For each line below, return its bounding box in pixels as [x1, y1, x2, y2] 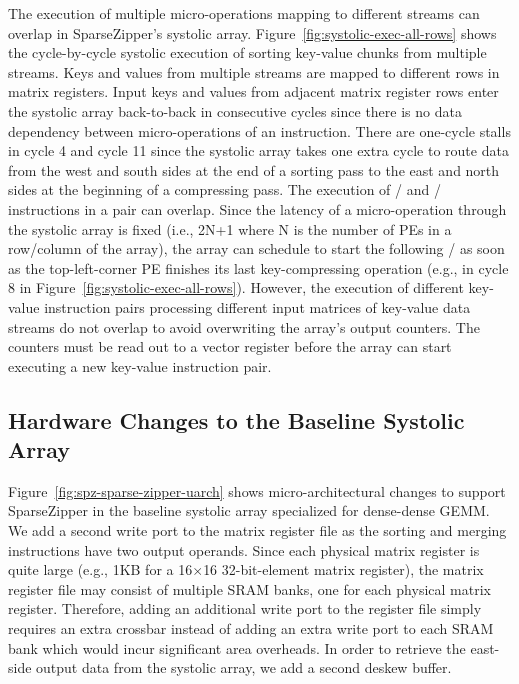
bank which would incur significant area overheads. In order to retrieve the [8, 637, 466, 658]
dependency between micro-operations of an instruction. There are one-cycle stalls [8, 120, 511, 141]
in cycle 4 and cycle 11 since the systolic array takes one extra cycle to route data [8, 140, 509, 161]
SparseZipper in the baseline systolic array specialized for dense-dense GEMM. [8, 500, 490, 521]
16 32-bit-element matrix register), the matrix [203, 559, 484, 580]
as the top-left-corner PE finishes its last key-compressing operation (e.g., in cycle [8, 257, 509, 278]
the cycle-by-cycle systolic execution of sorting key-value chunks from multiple [8, 42, 487, 63]
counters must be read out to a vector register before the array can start [8, 336, 452, 357]
